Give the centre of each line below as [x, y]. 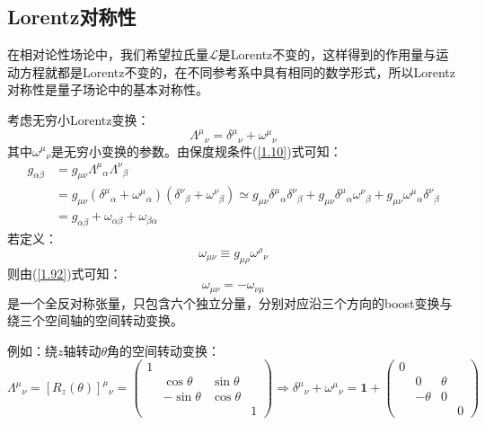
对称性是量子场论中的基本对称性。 [108, 89]
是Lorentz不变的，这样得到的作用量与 [327, 54]
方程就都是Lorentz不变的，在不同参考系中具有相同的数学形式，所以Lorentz [238, 71]
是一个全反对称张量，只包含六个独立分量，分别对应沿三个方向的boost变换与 [230, 302]
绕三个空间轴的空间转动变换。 [95, 320]
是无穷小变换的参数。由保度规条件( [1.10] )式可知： [197, 151]
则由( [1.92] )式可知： [65, 273]
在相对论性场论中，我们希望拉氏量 [108, 54]
